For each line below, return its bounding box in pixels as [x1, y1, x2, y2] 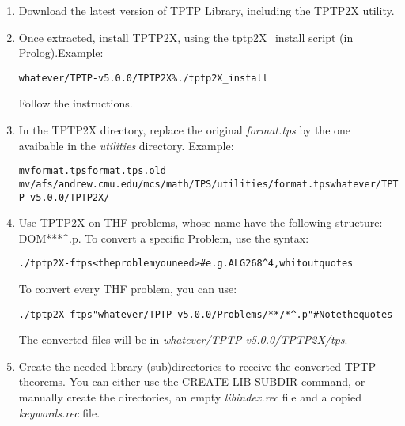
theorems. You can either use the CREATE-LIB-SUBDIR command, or [18, 373, 365, 390]
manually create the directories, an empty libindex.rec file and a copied [18, 389, 361, 405]
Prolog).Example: [18, 44, 104, 61]
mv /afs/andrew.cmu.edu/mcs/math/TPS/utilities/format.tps [18, 178, 331, 190]
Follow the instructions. [18, 95, 133, 111]
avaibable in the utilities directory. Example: [18, 137, 234, 153]
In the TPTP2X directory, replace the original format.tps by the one [18, 122, 351, 138]
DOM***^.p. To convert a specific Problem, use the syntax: [18, 229, 309, 246]
